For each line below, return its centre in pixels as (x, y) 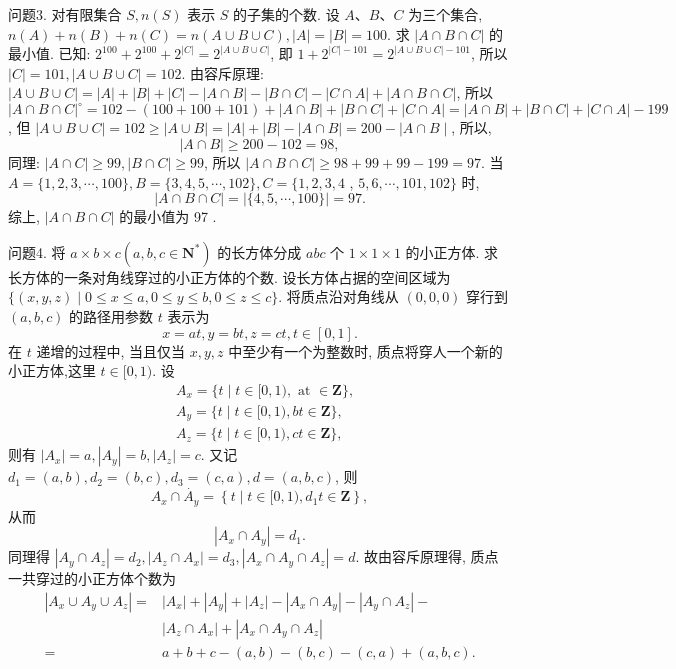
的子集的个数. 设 (286, 14)
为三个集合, (445, 14)
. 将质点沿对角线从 (338, 296)
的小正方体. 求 (452, 251)
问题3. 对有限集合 (65, 14)
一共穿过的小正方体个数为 (92, 578)
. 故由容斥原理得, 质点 (427, 556)
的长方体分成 (259, 251)
